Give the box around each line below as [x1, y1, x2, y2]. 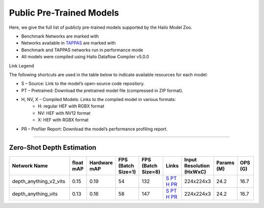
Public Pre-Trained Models [9, 7, 119, 18]
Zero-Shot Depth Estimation [9, 144, 96, 152]
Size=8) [141, 168, 161, 175]
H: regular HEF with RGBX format [38, 103, 105, 109]
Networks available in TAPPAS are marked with [21, 40, 116, 46]
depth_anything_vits [12, 190, 58, 197]
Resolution [184, 162, 210, 169]
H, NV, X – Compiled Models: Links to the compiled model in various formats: [21, 97, 176, 103]
